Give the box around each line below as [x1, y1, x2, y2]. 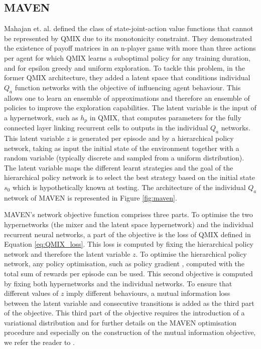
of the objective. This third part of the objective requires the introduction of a [4, 307, 245, 318]
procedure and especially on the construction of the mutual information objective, [4, 327, 256, 337]
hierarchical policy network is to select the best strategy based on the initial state [4, 172, 255, 183]
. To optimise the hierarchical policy [136, 248, 247, 259]
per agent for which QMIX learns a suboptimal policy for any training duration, [4, 52, 250, 63]
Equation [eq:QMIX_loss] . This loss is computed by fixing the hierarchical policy [4, 239, 253, 249]
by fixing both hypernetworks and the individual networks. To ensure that [4, 278, 232, 288]
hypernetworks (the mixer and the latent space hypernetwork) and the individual [4, 219, 253, 229]
